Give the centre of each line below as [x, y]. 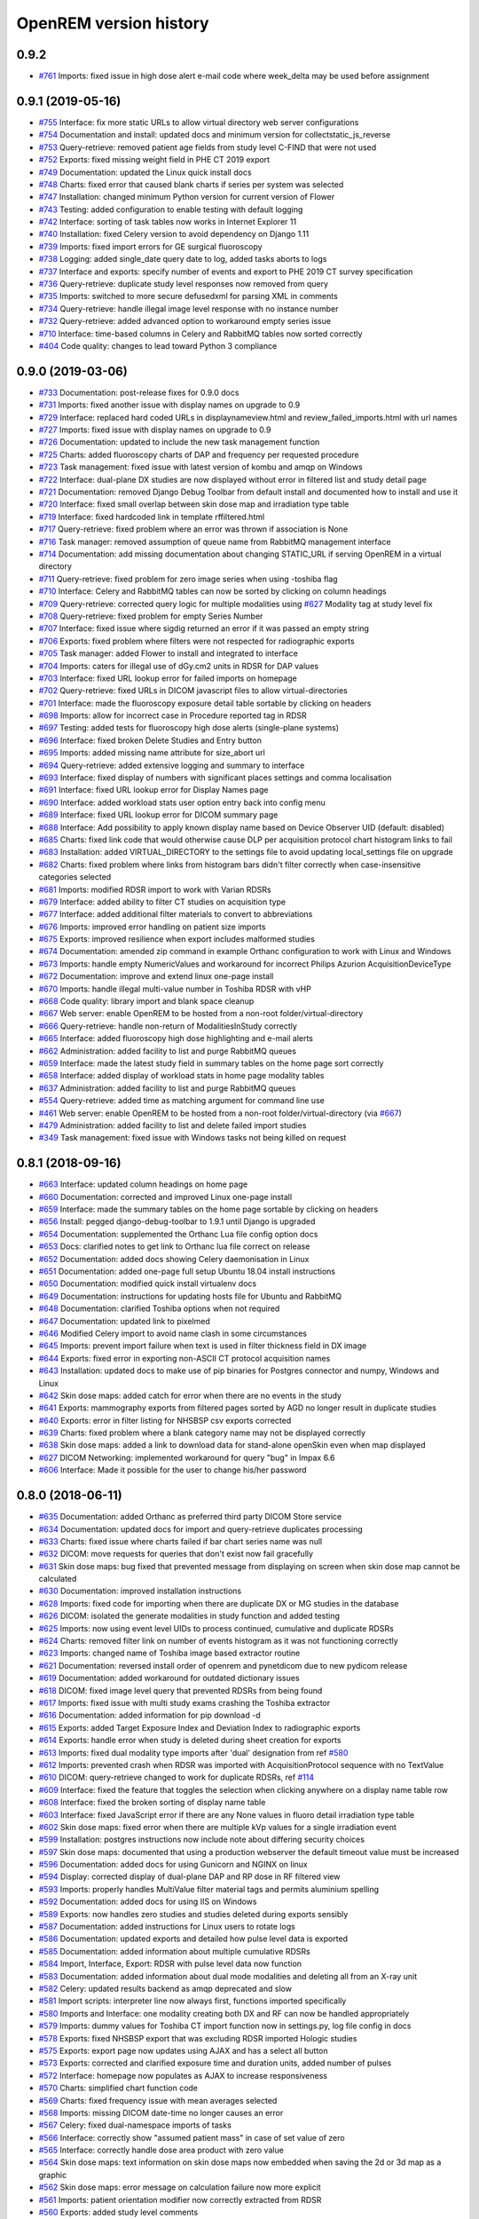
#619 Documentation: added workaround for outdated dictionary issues [169, 1678]
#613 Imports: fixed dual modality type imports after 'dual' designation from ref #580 [193, 1752]
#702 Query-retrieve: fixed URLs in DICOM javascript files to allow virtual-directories [193, 691]
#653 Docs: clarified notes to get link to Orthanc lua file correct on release [174, 1246]
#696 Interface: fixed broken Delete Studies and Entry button [150, 740]
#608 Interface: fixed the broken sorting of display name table [152, 1803]
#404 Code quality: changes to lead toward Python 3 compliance [158, 346]
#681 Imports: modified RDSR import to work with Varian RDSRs [155, 889]
